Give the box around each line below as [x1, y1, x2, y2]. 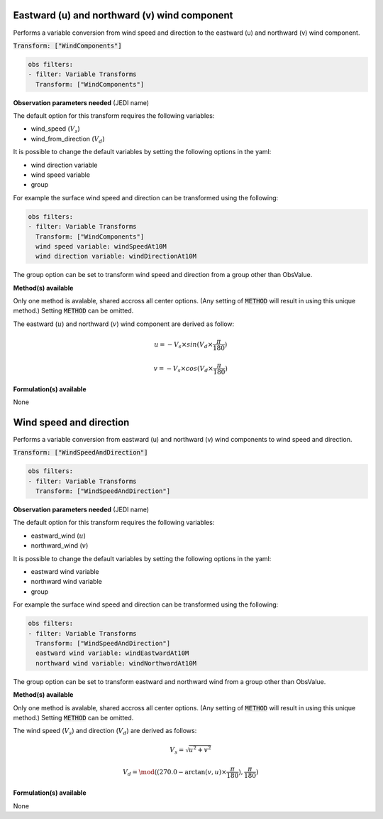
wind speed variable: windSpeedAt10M [35, 242, 167, 250]
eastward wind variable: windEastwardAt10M [35, 649, 189, 657]
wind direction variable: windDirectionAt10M [35, 252, 196, 261]
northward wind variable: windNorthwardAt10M [35, 659, 196, 667]
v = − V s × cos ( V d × [153, 364, 213, 374]
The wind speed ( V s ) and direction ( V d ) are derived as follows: [13, 727, 197, 737]
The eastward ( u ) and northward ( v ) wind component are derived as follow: [13, 320, 235, 328]
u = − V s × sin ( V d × [153, 340, 213, 350]
